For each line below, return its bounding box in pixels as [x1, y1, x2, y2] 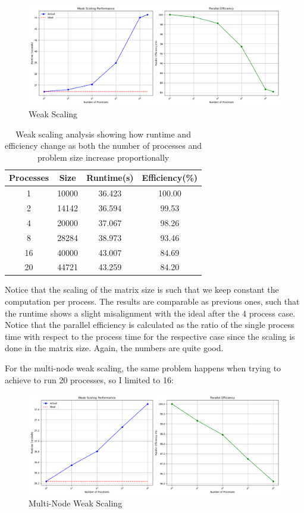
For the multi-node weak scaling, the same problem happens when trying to [5, 362, 281, 374]
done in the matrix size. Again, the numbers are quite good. [5, 342, 224, 354]
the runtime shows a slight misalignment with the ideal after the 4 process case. [5, 306, 296, 319]
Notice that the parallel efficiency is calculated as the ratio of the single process [5, 318, 294, 331]
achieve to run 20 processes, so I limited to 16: [5, 373, 174, 386]
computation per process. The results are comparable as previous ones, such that [5, 295, 300, 308]
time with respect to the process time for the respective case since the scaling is [5, 330, 295, 342]
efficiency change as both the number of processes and [5, 139, 202, 152]
